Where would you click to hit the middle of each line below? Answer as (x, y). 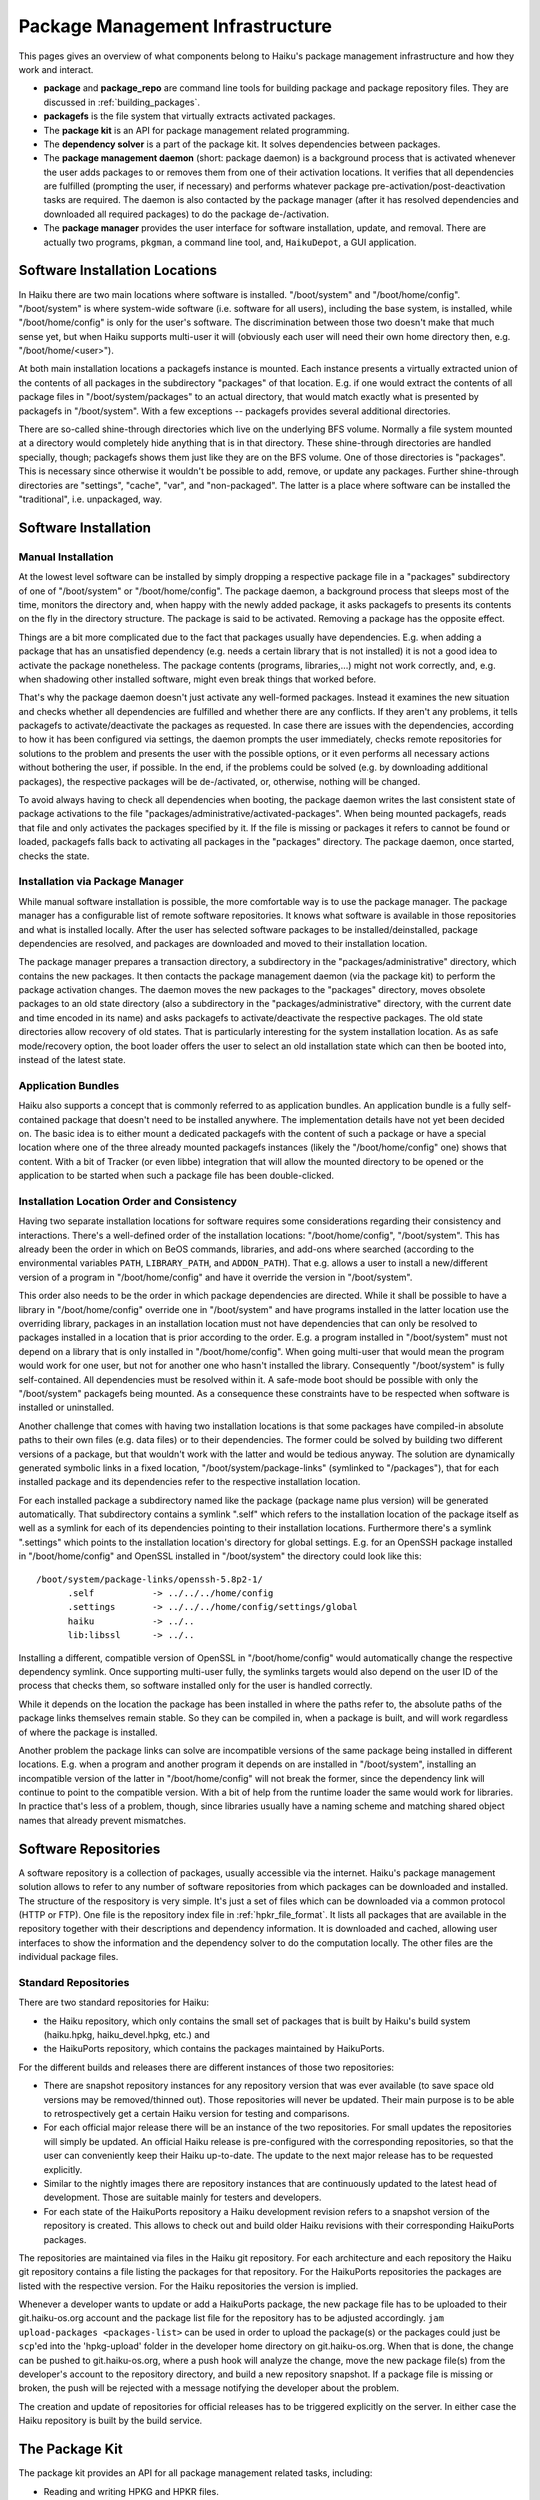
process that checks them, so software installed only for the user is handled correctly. (195, 1686)
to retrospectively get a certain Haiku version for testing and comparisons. (196, 2113)
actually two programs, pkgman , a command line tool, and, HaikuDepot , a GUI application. (230, 242)
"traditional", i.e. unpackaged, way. (90, 499)
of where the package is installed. (88, 1732)
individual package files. (68, 1957)
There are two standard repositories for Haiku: (114, 2002)
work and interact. (56, 69)
